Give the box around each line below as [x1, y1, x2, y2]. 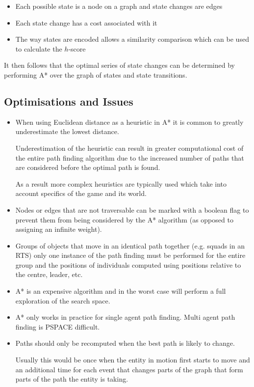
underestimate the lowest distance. [15, 126, 119, 137]
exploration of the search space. [15, 295, 110, 305]
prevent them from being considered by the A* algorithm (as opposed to [15, 214, 233, 224]
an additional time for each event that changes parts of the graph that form [15, 364, 243, 374]
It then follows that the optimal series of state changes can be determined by [4, 60, 235, 70]
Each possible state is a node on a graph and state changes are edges [15, 1, 223, 11]
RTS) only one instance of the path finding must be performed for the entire [15, 250, 246, 260]
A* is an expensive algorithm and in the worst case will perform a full [15, 286, 226, 296]
